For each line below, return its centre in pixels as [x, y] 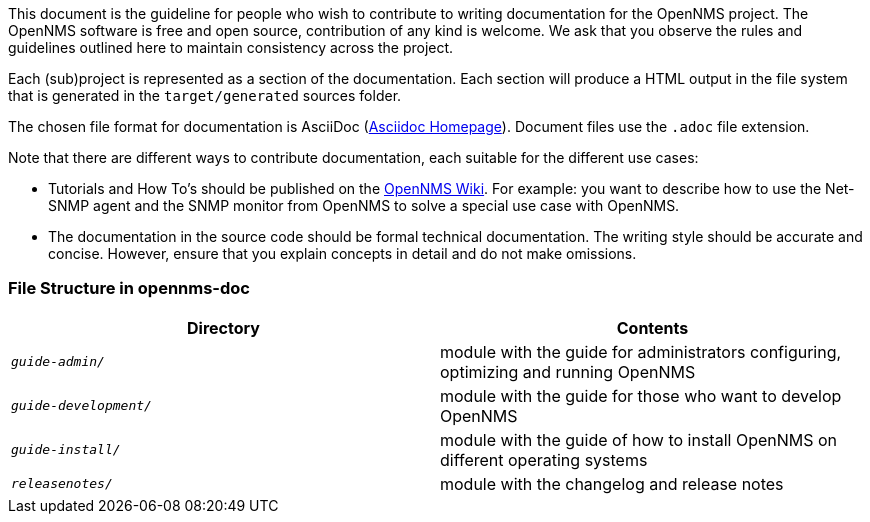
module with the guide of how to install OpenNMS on [639, 439]
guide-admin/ [58, 362]
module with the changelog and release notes [612, 483]
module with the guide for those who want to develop [641, 395]
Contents [652, 327]
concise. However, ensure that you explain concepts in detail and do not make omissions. [342, 253]
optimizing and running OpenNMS [568, 371]
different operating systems [544, 459]
